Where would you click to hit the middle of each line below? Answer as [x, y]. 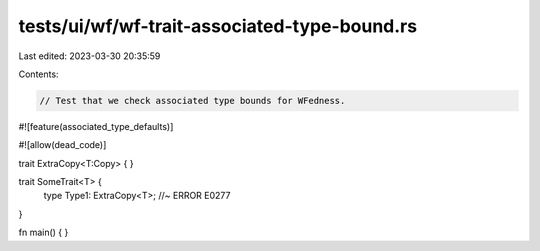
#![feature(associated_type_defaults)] [96, 126]
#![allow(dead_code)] [62, 145]
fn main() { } [43, 232]
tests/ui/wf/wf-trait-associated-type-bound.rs [218, 26]
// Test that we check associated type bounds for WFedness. [192, 100]
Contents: [38, 74]
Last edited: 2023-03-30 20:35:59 [89, 56]
